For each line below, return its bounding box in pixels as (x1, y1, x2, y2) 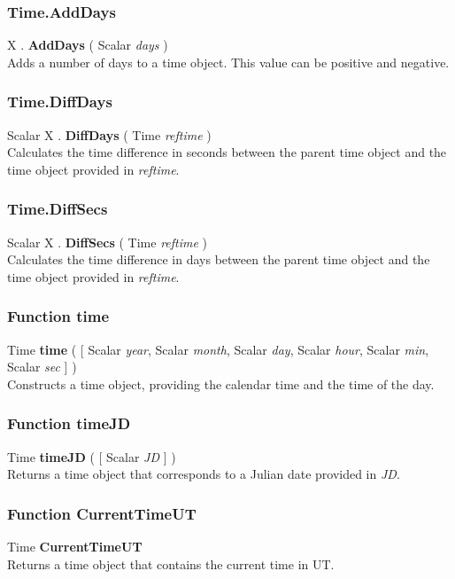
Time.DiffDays (7, 90, 112, 113)
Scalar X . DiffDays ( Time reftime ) (7, 125, 212, 144)
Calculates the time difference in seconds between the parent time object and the (7, 143, 447, 161)
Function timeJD (7, 412, 131, 434)
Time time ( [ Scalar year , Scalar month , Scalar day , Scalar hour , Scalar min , (7, 340, 429, 358)
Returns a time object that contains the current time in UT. (7, 554, 335, 573)
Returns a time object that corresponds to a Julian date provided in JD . (7, 465, 400, 483)
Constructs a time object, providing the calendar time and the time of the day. (7, 374, 435, 393)
